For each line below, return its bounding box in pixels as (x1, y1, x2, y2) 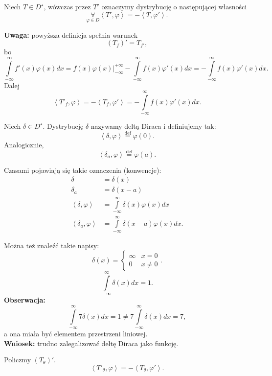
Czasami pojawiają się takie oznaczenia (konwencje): (4, 164, 161, 175)
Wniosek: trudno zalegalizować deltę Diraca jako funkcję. (4, 338, 179, 348)
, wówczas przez (44, 1, 91, 11)
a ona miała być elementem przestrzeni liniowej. (4, 329, 148, 339)
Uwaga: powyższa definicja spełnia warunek (4, 29, 138, 40)
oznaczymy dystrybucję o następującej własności (101, 1, 247, 11)
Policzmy (4, 354, 31, 365)
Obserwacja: (4, 295, 45, 305)
